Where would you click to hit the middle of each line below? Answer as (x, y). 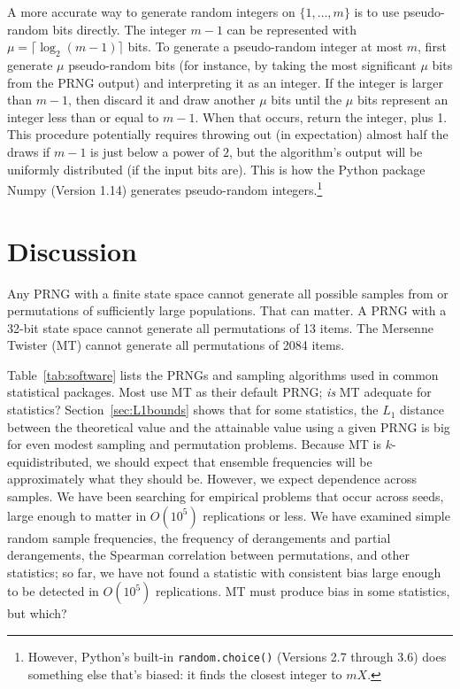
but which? (37, 613)
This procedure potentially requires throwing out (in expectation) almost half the (228, 134)
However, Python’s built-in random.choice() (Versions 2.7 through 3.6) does (237, 657)
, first (432, 46)
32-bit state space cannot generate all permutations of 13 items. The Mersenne (220, 327)
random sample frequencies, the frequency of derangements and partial (199, 537)
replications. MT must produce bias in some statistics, (303, 591)
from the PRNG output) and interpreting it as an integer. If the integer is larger (225, 82)
